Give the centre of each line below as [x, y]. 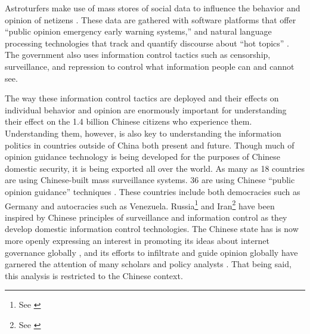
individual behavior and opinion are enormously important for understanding [146, 109]
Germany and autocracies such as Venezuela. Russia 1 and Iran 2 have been [140, 205]
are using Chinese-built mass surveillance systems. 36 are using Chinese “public [150, 180]
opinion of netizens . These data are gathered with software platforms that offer [151, 19]
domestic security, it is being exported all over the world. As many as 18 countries [155, 168]
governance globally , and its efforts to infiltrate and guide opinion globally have [151, 252]
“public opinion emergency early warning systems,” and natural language [138, 31]
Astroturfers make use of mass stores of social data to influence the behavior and [153, 8]
